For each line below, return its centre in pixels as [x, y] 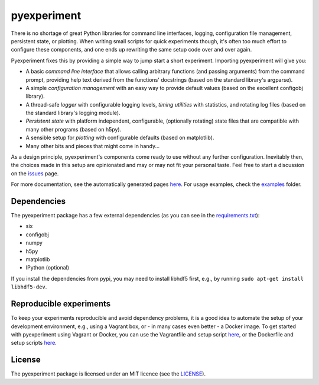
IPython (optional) [48, 268]
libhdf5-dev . [29, 287]
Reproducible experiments [61, 304]
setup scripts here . [34, 343]
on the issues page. [35, 173]
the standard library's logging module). [73, 113]
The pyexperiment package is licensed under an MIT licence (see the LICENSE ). [108, 374]
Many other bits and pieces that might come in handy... [93, 146]
